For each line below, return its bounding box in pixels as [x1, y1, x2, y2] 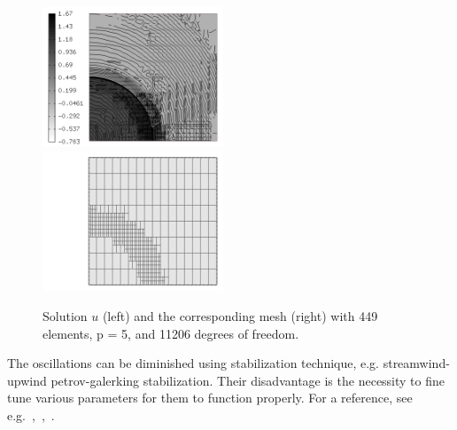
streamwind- [383, 354, 450, 372]
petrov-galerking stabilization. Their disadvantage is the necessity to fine [50, 371, 445, 389]
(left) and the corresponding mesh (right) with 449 [102, 307, 378, 325]
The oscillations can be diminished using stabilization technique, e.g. [7, 354, 380, 372]
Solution [43, 307, 88, 325]
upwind [7, 371, 47, 389]
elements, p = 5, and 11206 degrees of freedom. [43, 324, 299, 342]
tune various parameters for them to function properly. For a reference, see [7, 388, 413, 407]
